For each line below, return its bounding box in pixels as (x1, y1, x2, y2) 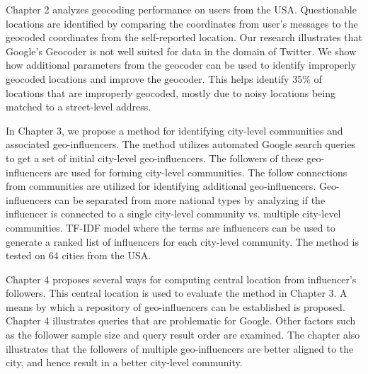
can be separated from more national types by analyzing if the (54, 192, 326, 207)
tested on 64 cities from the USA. (6, 248, 151, 263)
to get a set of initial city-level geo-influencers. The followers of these (6, 150, 304, 165)
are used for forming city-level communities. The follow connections (54, 164, 347, 179)
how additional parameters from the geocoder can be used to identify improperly (6, 57, 357, 72)
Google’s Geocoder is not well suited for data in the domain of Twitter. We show (6, 43, 357, 58)
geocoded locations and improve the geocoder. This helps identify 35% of (6, 71, 322, 86)
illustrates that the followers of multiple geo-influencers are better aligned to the (6, 341, 354, 356)
